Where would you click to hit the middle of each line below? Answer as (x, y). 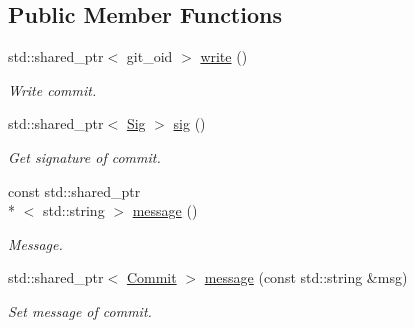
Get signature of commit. (84, 156)
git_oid (149, 56)
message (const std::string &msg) (306, 277)
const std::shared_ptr (74, 190)
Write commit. (52, 89)
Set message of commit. (80, 310)
